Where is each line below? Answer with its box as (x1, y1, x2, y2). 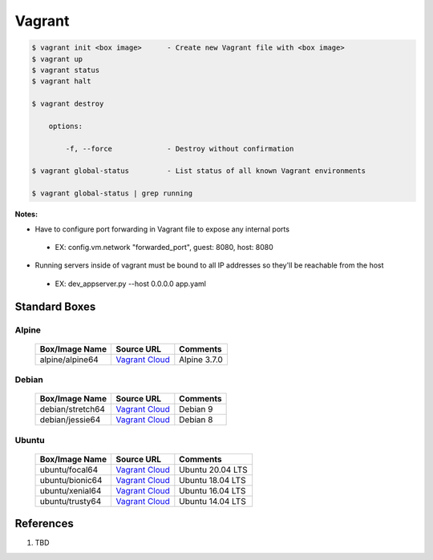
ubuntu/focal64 (39, 464, 99, 475)
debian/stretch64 (39, 404, 106, 415)
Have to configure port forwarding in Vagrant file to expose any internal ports (34, 224, 290, 234)
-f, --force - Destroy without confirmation (65, 144, 294, 153)
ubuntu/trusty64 (39, 495, 102, 506)
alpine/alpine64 (39, 353, 99, 365)
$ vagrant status (31, 65, 100, 75)
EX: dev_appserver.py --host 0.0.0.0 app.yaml (55, 279, 206, 288)
